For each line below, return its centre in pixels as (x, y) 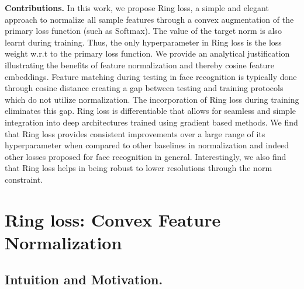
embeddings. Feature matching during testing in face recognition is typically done (151, 76)
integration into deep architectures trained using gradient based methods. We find (151, 122)
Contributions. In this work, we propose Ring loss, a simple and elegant (137, 8)
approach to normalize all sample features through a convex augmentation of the (149, 19)
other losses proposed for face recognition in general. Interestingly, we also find (146, 156)
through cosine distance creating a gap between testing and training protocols (144, 88)
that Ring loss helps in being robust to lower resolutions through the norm (139, 168)
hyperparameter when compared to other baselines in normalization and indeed (147, 145)
